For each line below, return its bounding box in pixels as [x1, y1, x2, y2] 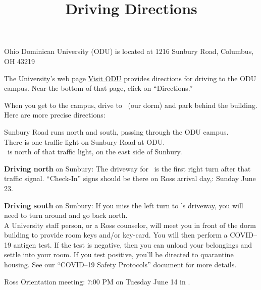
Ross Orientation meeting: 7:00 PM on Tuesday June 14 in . [4, 276, 190, 286]
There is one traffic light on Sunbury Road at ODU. [4, 136, 165, 147]
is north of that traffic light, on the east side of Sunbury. [7, 146, 182, 157]
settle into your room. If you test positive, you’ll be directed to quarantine [4, 249, 234, 260]
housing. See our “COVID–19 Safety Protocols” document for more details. [4, 259, 237, 270]
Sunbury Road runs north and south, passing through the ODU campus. [4, 126, 229, 137]
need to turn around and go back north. [4, 210, 128, 220]
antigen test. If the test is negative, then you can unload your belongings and [13, 239, 252, 250]
